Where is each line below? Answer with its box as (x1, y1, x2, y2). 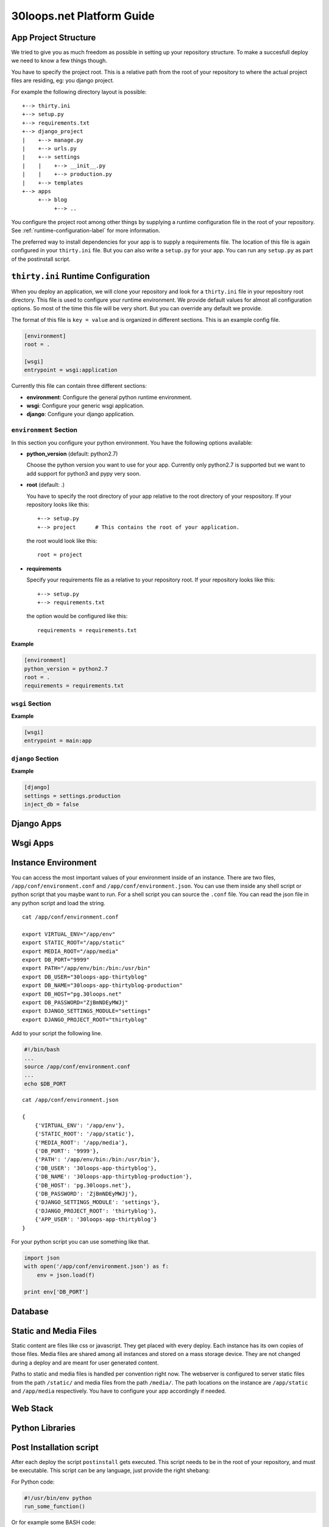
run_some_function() (24, 1503, 85, 1510)
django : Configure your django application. (26, 410, 135, 418)
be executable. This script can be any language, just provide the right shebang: (11, 1467, 210, 1474)
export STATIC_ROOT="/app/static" (22, 939, 125, 946)
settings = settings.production (24, 792, 121, 800)
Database (11, 1306, 49, 1316)
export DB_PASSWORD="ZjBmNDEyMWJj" (22, 999, 129, 1006)
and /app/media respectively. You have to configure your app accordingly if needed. (11, 1387, 227, 1394)
